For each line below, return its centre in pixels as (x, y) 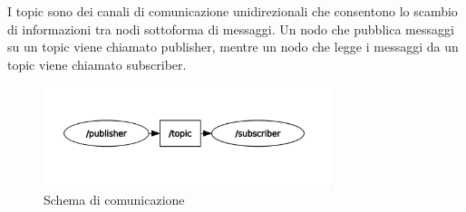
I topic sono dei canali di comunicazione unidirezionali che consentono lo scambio (233, 11)
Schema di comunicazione (114, 199)
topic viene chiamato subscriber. (97, 64)
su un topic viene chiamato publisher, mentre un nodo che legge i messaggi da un (233, 47)
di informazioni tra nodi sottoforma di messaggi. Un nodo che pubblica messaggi (231, 29)
